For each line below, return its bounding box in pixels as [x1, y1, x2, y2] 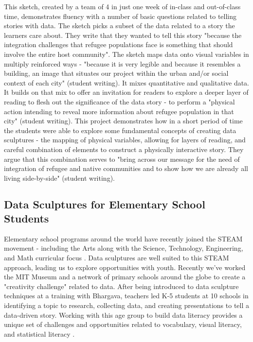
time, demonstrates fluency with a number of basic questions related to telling [4, 11, 237, 21]
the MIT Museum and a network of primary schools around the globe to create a [4, 272, 246, 282]
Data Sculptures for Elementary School [4, 196, 205, 211]
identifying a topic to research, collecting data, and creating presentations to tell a [4, 300, 249, 310]
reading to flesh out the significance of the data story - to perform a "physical [4, 96, 235, 106]
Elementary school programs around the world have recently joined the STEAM [4, 233, 243, 243]
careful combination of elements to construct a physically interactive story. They [4, 144, 244, 154]
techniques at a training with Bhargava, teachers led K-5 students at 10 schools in [4, 291, 249, 301]
